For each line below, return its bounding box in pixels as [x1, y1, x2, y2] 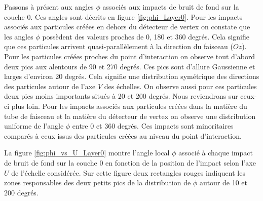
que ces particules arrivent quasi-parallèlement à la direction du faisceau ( [4, 41, 233, 52]
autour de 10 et [199, 177, 248, 188]
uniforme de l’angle [4, 120, 64, 131]
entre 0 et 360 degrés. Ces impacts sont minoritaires [72, 120, 234, 131]
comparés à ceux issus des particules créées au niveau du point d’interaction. [4, 130, 242, 141]
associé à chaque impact [178, 147, 253, 158]
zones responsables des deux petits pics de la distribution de [4, 177, 191, 188]
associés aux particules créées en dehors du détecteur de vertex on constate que [4, 21, 250, 32]
